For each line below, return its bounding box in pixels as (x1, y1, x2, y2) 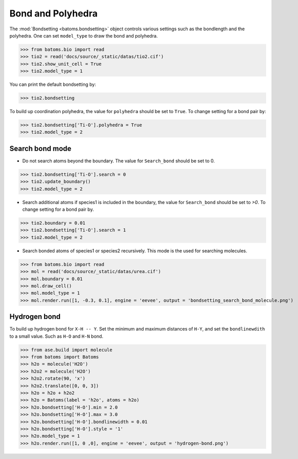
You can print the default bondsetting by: (9, 81, 96, 87)
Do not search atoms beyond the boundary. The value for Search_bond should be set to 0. (22, 157, 215, 164)
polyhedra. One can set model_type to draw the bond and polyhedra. (9, 32, 158, 39)
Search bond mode (9, 144, 72, 153)
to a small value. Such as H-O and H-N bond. (9, 333, 104, 339)
